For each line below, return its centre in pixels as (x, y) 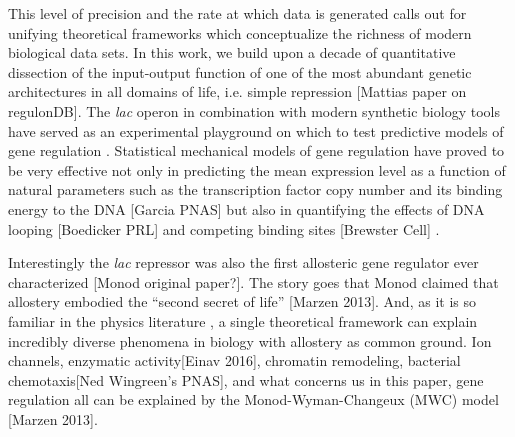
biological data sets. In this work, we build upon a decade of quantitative (232, 52)
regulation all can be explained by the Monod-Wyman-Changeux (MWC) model (253, 399)
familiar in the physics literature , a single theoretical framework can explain (243, 320)
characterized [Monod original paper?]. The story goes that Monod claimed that (253, 281)
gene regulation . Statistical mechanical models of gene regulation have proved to (256, 150)
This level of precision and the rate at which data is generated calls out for (237, 13)
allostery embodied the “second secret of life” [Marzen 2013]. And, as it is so (242, 301)
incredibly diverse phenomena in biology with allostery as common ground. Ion (250, 340)
